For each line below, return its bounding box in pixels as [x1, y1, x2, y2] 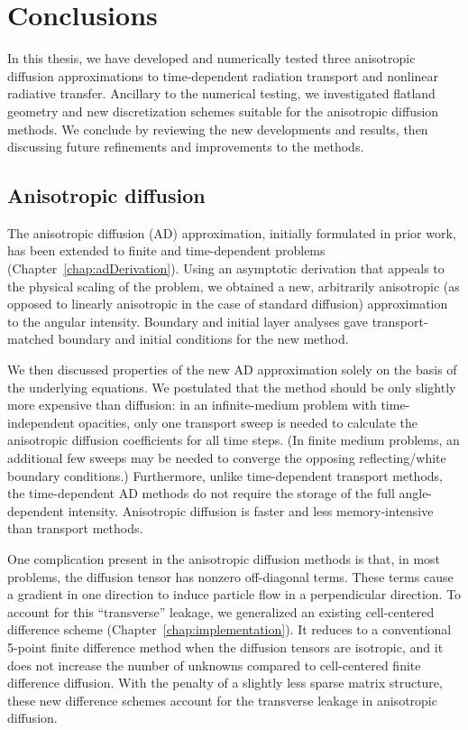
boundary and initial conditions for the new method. [58, 329, 349, 348]
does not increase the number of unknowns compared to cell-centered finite [7, 655, 421, 674]
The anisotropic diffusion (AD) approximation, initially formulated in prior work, [7, 223, 456, 242]
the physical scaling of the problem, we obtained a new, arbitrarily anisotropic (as [7, 276, 460, 295]
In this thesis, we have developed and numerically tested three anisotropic [7, 49, 416, 68]
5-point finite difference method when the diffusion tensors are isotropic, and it [7, 637, 444, 656]
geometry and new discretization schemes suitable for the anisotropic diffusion [7, 101, 439, 120]
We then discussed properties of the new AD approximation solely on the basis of [7, 360, 457, 379]
